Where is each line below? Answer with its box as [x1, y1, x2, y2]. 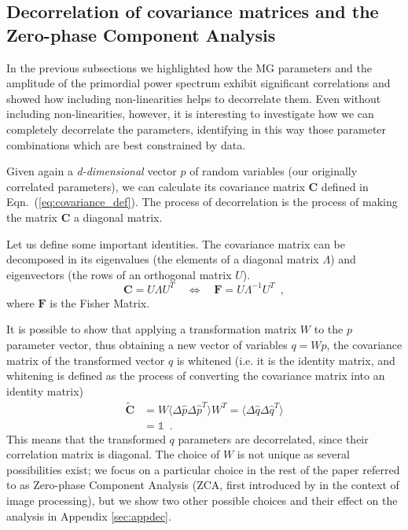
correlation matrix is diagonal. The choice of [6, 446, 220, 462]
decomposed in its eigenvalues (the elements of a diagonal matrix [6, 251, 319, 267]
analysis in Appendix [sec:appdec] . [6, 507, 171, 524]
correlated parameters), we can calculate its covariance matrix [6, 178, 305, 194]
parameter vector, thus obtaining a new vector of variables [6, 337, 288, 352]
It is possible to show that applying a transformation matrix [6, 321, 297, 337]
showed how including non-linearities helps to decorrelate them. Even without [6, 90, 381, 106]
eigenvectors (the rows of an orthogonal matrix [6, 266, 232, 282]
